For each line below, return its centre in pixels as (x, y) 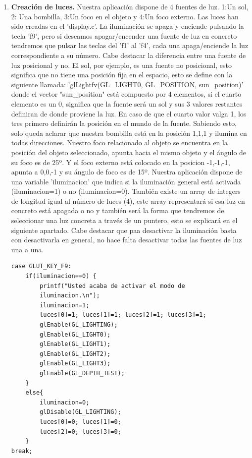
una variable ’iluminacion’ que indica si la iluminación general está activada (126, 181)
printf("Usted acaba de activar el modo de (112, 286)
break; (22, 451)
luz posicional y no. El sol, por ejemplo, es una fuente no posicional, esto (121, 65)
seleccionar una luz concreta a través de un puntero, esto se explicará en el (124, 220)
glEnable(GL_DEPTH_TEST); (82, 373)
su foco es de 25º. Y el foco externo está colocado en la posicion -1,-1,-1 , (121, 162)
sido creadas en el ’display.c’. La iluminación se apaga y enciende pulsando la (127, 26)
